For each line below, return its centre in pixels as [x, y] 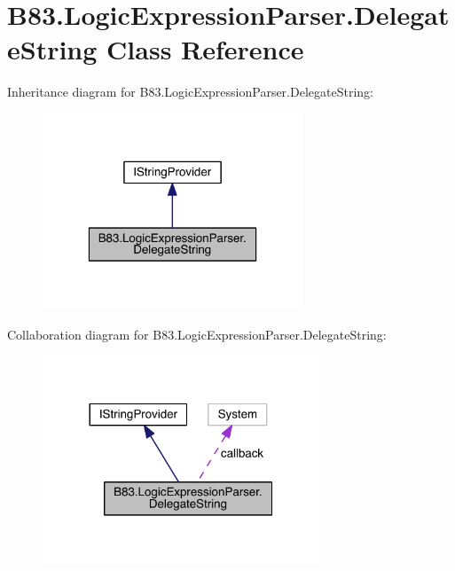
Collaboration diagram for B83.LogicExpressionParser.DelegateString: [197, 334]
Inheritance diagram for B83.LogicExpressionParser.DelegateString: [190, 92]
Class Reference [205, 49]
